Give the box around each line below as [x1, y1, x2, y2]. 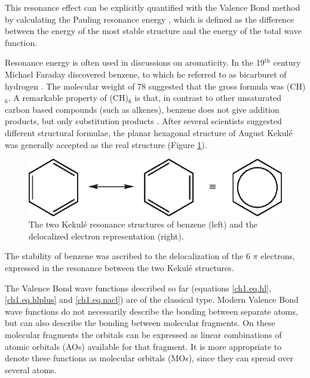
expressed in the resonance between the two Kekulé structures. [5, 261, 234, 273]
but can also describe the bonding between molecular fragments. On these [5, 316, 275, 329]
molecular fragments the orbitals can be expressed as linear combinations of [5, 328, 282, 340]
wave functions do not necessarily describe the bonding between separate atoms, [5, 305, 298, 317]
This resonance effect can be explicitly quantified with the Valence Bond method [5, 1, 300, 13]
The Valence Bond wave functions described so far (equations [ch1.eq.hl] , [5, 281, 271, 294]
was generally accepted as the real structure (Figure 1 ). [5, 138, 207, 150]
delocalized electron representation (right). [29, 229, 184, 242]
